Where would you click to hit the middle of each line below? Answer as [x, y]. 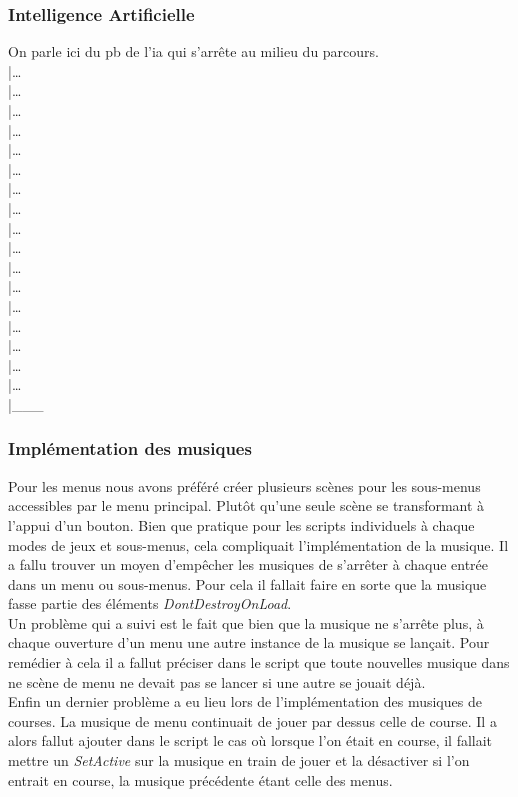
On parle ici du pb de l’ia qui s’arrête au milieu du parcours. [193, 51]
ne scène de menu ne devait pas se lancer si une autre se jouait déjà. [217, 681]
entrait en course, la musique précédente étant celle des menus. [200, 779]
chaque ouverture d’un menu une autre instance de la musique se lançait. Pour [249, 642]
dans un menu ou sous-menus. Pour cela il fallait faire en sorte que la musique [247, 583]
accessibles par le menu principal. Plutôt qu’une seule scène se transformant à [246, 505]
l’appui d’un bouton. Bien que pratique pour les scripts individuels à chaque [241, 524]
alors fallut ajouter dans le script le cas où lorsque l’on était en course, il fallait [250, 740]
